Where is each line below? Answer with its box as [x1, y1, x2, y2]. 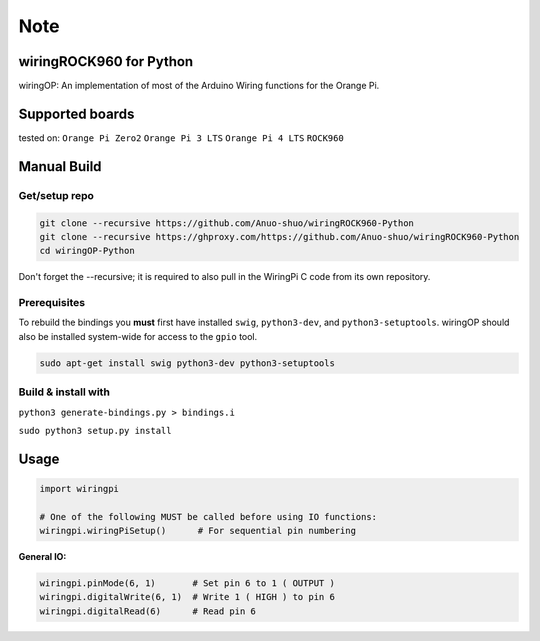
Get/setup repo [18, 188, 94, 202]
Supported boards [18, 105, 135, 122]
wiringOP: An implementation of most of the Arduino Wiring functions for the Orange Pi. [18, 80, 380, 92]
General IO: [18, 551, 67, 563]
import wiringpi [39, 483, 120, 494]
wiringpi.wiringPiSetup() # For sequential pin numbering [39, 525, 357, 537]
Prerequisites [18, 296, 85, 310]
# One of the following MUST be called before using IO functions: [39, 511, 378, 522]
